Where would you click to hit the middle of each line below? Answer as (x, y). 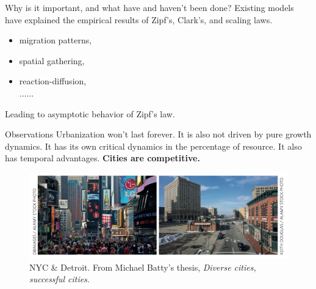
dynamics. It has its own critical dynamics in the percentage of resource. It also (153, 146)
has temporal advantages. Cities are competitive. (102, 158)
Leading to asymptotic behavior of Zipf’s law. (90, 113)
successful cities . (59, 279)
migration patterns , (56, 40)
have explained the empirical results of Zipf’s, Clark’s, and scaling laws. (139, 19)
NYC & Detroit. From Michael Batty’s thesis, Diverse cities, (143, 267)
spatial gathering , (52, 60)
